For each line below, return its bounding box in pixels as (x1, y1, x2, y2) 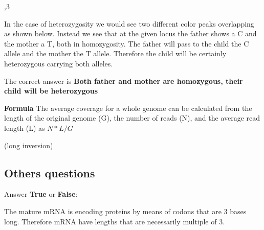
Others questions (4, 165, 95, 180)
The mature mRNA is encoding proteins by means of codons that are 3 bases (4, 205, 247, 216)
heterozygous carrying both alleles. (4, 58, 113, 68)
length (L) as (4, 122, 45, 133)
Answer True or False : (4, 189, 78, 199)
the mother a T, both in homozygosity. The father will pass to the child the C (4, 38, 249, 49)
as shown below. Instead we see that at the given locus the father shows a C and (4, 28, 257, 39)
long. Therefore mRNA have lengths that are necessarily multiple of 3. (4, 216, 225, 226)
